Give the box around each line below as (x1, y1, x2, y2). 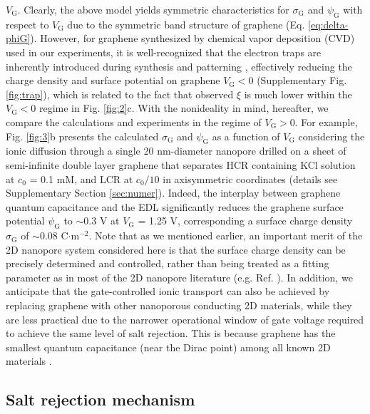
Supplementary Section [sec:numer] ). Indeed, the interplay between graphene (6, 185, 341, 200)
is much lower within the (244, 86, 352, 101)
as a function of (212, 128, 280, 143)
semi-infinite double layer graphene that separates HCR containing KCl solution (6, 157, 356, 172)
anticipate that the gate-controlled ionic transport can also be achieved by (6, 284, 330, 299)
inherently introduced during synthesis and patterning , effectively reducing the (6, 58, 352, 73)
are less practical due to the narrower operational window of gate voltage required (6, 311, 364, 326)
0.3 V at (83, 213, 120, 228)
